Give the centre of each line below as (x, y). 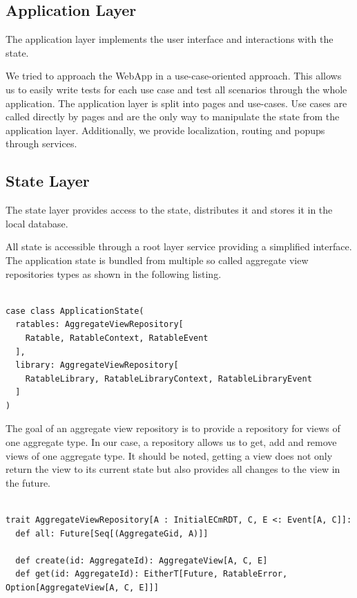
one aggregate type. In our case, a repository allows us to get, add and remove (171, 442)
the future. (28, 482)
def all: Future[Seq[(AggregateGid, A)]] (112, 533)
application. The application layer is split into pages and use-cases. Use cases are (176, 103)
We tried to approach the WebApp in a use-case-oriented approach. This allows (174, 76)
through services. (41, 143)
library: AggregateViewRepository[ (97, 365)
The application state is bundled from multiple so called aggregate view (157, 260)
